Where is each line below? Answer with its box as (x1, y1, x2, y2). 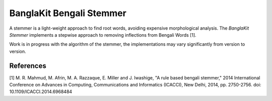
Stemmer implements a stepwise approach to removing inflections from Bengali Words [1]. (9, 32, 196, 38)
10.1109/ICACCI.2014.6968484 (9, 88, 73, 95)
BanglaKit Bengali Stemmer (9, 8, 127, 19)
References (9, 61, 46, 70)
